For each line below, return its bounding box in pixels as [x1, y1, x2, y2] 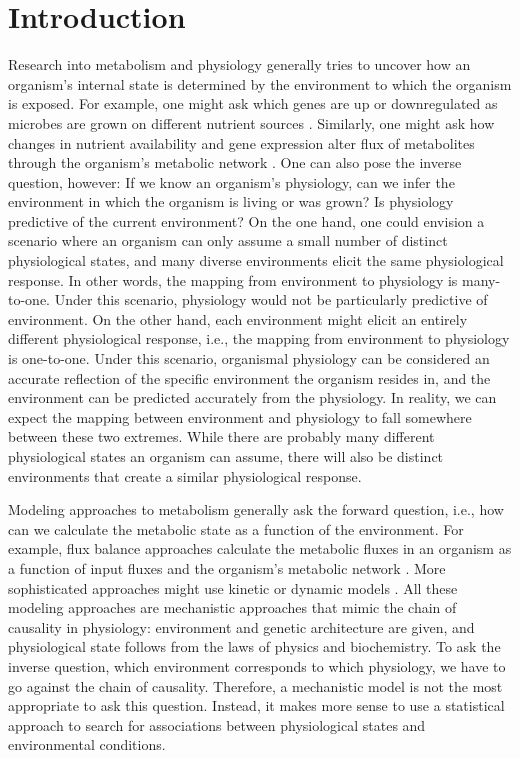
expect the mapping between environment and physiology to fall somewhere [8, 406, 472, 427]
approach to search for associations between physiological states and [8, 714, 426, 735]
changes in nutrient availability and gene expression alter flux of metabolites [8, 132, 475, 153]
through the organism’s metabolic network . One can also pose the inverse [8, 152, 462, 173]
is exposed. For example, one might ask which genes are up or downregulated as [8, 93, 498, 114]
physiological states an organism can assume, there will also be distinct [8, 446, 444, 466]
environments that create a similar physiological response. [8, 465, 362, 486]
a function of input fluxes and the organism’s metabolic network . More [8, 557, 446, 578]
